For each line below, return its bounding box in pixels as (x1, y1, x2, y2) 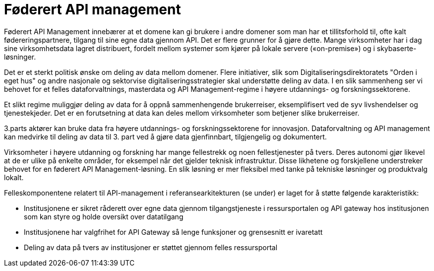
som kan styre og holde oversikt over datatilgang (24, 212, 184, 221)
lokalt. (4, 173, 24, 182)
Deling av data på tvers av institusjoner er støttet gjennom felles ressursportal (24, 243, 278, 252)
